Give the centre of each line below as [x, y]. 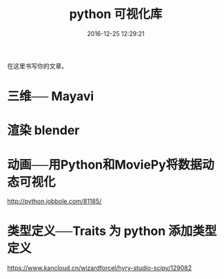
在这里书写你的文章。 [37, 65]
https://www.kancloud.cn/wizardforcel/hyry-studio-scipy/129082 [99, 268]
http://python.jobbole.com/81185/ [54, 201]
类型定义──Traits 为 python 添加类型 [112, 231]
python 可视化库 [116, 14]
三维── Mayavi [51, 96]
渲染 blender [43, 131]
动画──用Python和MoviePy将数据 [105, 164]
